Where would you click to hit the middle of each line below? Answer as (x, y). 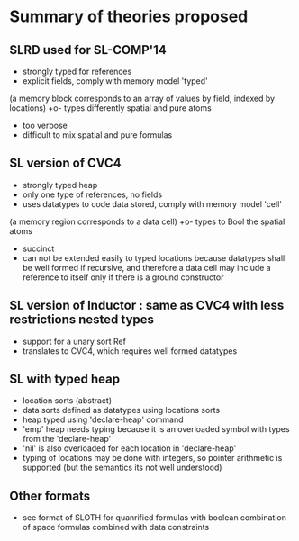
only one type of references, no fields (92, 194)
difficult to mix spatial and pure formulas (97, 135)
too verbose (45, 125)
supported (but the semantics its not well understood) (122, 468)
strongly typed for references (77, 71)
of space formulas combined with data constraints (116, 527)
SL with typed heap (64, 379)
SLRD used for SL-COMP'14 (88, 50)
